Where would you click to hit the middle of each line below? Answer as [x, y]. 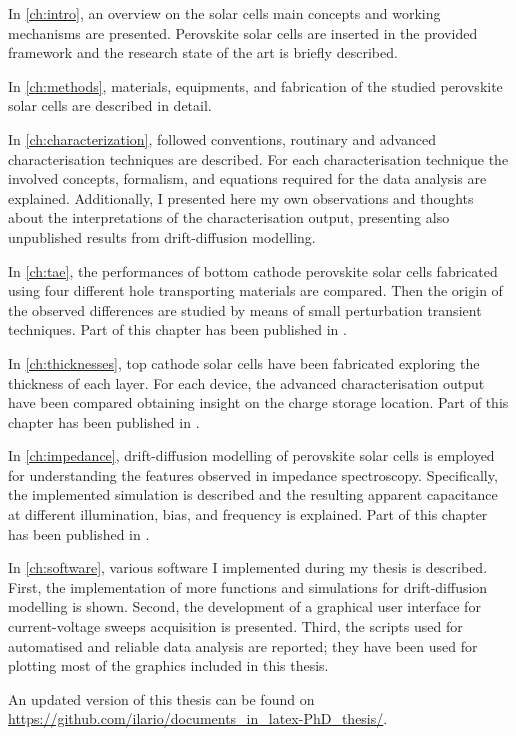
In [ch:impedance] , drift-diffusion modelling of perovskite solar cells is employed [251, 455]
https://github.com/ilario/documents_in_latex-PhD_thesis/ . [198, 718]
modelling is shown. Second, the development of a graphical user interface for [244, 606]
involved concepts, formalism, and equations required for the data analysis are [247, 178]
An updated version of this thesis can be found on [161, 698]
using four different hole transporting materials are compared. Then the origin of [255, 290]
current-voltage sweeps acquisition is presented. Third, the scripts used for [235, 626]
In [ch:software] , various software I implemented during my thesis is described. [248, 567]
